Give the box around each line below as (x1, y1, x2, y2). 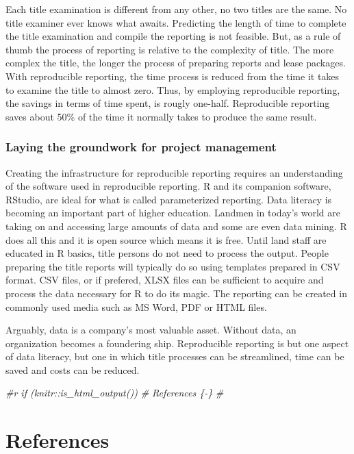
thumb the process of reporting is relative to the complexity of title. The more (5, 42, 334, 56)
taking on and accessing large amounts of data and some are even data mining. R (5, 218, 347, 233)
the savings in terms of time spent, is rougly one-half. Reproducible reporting (5, 96, 330, 110)
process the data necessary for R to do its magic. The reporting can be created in (5, 286, 347, 300)
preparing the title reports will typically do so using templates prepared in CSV (5, 259, 340, 273)
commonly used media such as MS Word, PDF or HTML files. (5, 299, 267, 314)
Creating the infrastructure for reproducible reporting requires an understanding (5, 165, 343, 179)
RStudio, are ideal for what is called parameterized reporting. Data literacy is (5, 192, 332, 206)
